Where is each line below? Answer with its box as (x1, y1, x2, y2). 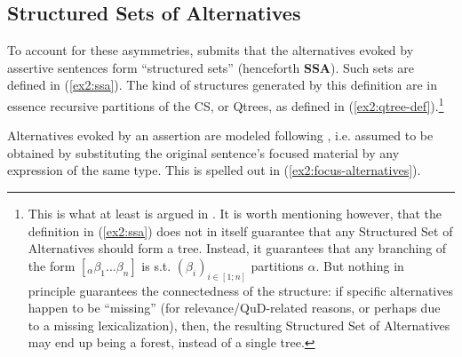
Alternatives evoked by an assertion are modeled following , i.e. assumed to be (7, 126, 434, 145)
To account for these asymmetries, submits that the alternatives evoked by (7, 41, 414, 59)
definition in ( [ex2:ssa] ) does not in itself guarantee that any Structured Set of (28, 221, 453, 240)
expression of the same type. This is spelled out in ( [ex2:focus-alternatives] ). (7, 161, 421, 179)
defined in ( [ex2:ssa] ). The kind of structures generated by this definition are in (7, 75, 437, 94)
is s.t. (141, 256, 171, 274)
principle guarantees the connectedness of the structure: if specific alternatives (28, 281, 453, 299)
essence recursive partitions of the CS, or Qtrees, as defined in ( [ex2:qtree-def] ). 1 (7, 93, 444, 115)
